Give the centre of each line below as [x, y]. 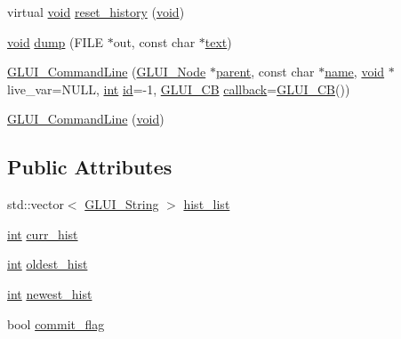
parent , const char [265, 72]
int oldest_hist [48, 264]
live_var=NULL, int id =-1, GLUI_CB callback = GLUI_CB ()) [179, 89]
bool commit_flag [56, 323]
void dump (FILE [55, 41]
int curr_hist [43, 234]
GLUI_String [122, 204]
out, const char [154, 41]
